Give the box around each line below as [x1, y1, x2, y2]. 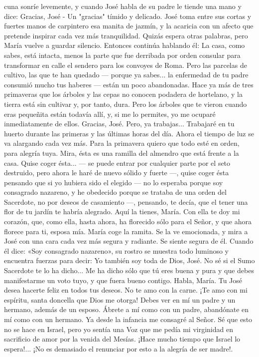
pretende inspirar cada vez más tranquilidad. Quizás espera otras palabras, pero [4, 30, 248, 40]
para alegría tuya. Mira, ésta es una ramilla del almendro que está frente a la [4, 147, 239, 158]
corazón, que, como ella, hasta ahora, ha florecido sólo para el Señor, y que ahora [4, 216, 252, 227]
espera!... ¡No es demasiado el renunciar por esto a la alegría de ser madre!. [4, 343, 233, 354]
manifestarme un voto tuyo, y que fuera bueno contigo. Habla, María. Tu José [4, 275, 243, 285]
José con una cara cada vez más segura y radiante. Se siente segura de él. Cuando [4, 236, 254, 246]
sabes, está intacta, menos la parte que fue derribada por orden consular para [4, 49, 241, 60]
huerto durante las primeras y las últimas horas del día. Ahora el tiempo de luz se [4, 128, 254, 138]
